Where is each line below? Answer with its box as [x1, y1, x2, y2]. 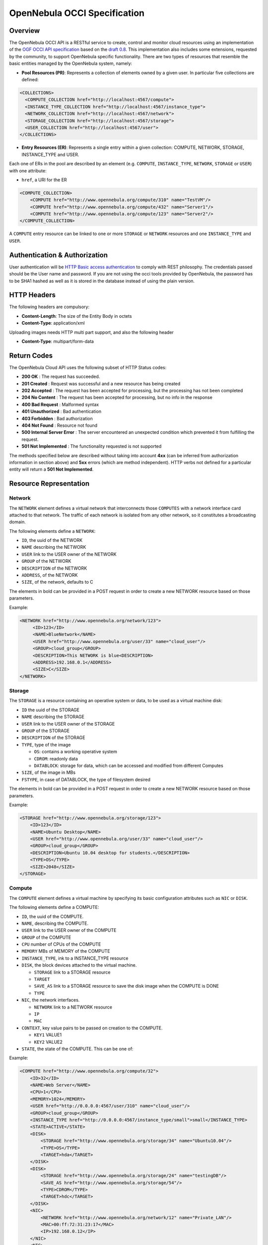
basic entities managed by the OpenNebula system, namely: [9, 60, 133, 67]
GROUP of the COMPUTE [21, 934, 71, 940]
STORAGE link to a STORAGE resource [34, 969, 111, 975]
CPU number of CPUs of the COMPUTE [21, 941, 101, 947]
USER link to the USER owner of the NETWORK [21, 551, 117, 557]
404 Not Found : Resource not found [21, 422, 98, 428]
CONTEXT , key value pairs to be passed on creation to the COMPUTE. [21, 1025, 163, 1031]
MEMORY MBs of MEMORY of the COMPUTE [21, 948, 110, 954]
